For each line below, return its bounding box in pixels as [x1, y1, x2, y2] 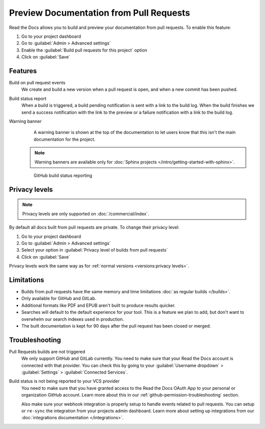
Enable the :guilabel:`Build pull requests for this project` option [21, 47, 147, 53]
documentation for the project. [33, 136, 96, 142]
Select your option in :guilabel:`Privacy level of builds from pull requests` [21, 247, 168, 253]
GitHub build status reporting [33, 172, 93, 178]
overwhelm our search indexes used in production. [21, 316, 124, 322]
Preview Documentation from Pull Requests [9, 7, 190, 18]
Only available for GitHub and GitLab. [21, 296, 97, 302]
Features [9, 67, 37, 75]
